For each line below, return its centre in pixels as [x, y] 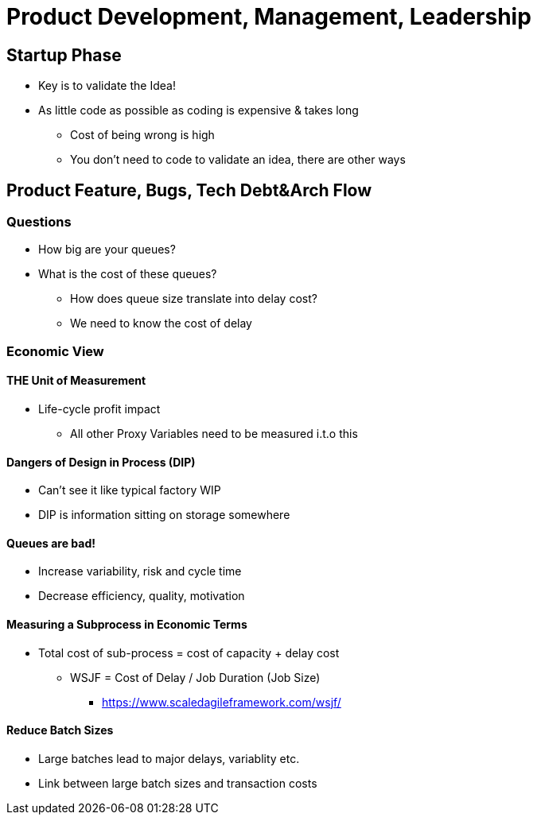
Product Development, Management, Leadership [269, 17]
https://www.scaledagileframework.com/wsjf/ [222, 702]
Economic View [55, 351]
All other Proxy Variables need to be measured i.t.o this [214, 433]
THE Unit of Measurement [76, 381]
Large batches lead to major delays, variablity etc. [169, 758]
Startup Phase [64, 55]
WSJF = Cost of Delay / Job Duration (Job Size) [195, 677]
